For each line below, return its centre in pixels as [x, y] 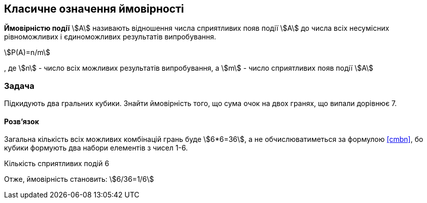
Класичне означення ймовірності [94, 9]
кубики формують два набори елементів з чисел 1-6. [96, 148]
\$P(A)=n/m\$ [27, 53]
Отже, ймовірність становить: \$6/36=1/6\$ [79, 179]
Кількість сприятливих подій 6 [57, 164]
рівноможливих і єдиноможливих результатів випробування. [110, 37]
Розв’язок [22, 121]
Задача [19, 86]
